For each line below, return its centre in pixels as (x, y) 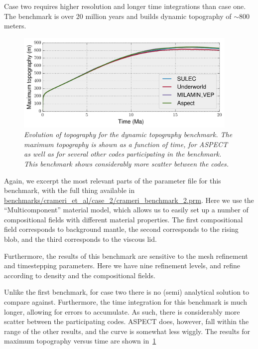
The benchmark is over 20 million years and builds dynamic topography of (118, 16)
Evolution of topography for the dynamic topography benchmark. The (128, 134)
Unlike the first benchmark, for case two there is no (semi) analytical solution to (127, 292)
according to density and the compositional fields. (80, 275)
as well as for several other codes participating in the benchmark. (123, 154)
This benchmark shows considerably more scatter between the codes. (127, 163)
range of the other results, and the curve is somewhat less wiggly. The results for (127, 331)
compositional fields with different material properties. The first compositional (124, 219)
